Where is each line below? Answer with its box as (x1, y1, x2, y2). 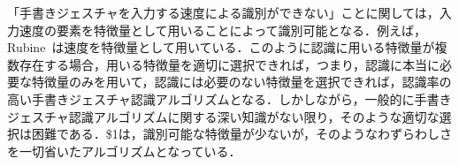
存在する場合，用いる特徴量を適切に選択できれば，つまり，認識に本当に (19, 55, 440, 73)
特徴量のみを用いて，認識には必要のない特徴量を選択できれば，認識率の (31, 72, 452, 91)
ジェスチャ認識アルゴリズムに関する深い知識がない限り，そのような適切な (7, 107, 440, 125)
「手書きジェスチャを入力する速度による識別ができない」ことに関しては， (7, 4, 440, 21)
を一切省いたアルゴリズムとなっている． (7, 141, 241, 160)
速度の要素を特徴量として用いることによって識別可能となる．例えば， (19, 20, 427, 39)
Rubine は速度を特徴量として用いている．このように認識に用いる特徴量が (7, 38, 435, 57)
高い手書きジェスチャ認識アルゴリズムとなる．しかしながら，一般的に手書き (7, 89, 452, 108)
